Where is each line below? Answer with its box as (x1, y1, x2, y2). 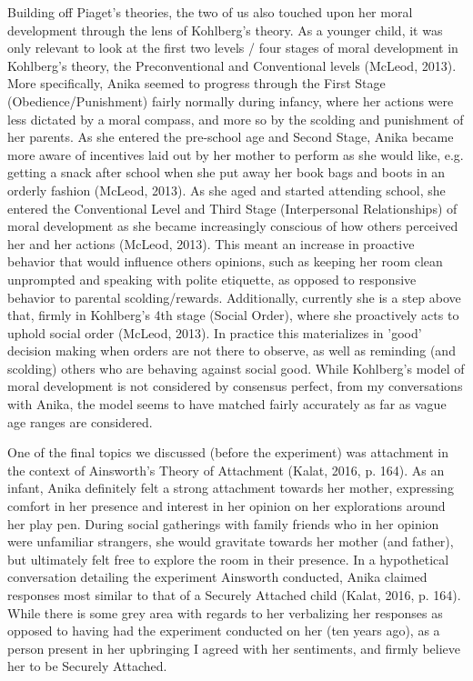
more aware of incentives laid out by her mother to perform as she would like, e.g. (7, 145, 464, 164)
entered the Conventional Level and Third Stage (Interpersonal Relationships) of (7, 198, 458, 217)
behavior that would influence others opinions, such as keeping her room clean (7, 252, 443, 271)
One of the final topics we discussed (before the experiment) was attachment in (7, 443, 448, 462)
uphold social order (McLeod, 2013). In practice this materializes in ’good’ (7, 323, 422, 342)
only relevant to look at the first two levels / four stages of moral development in (7, 38, 458, 57)
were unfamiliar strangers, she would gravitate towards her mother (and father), (7, 532, 454, 551)
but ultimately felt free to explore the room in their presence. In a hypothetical (7, 549, 449, 568)
